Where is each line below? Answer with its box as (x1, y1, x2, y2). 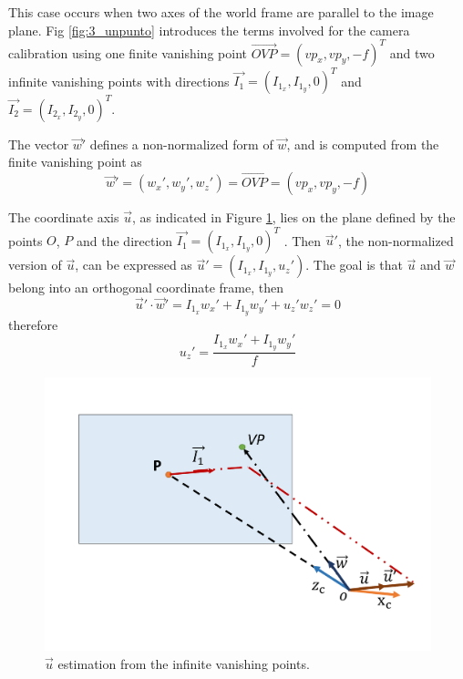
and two (389, 43, 435, 62)
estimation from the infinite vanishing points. (57, 653, 310, 673)
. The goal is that (305, 255, 403, 274)
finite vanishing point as (8, 152, 142, 171)
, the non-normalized (337, 231, 454, 250)
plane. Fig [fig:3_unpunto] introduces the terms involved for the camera (8, 20, 410, 39)
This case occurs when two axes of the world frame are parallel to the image (8, 3, 434, 21)
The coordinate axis (8, 208, 119, 227)
